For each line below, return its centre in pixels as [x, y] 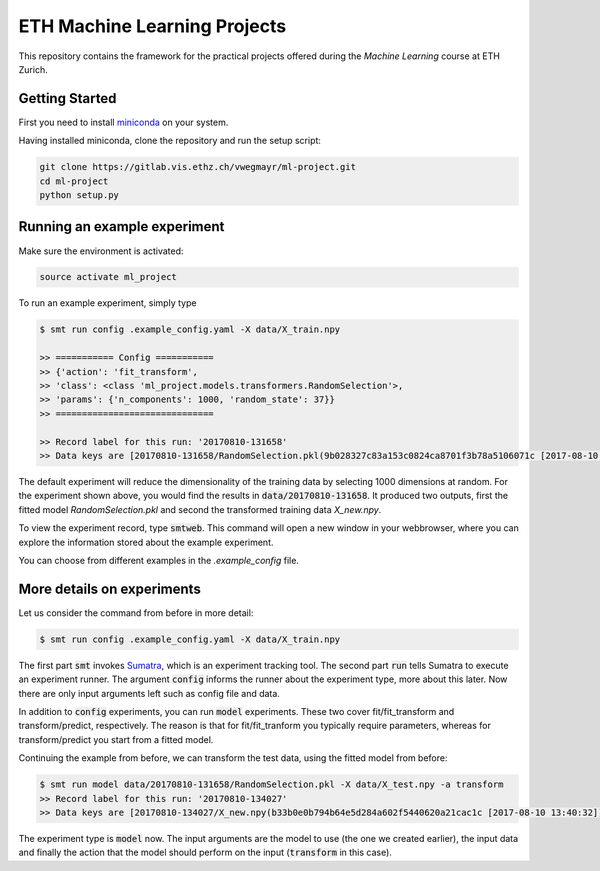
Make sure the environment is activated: [101, 251]
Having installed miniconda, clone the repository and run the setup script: [170, 141]
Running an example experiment [121, 226]
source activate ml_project [108, 277]
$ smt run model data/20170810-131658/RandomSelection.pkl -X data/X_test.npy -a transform [271, 784]
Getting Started [67, 98]
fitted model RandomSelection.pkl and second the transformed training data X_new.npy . [200, 509]
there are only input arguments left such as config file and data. [149, 693]
